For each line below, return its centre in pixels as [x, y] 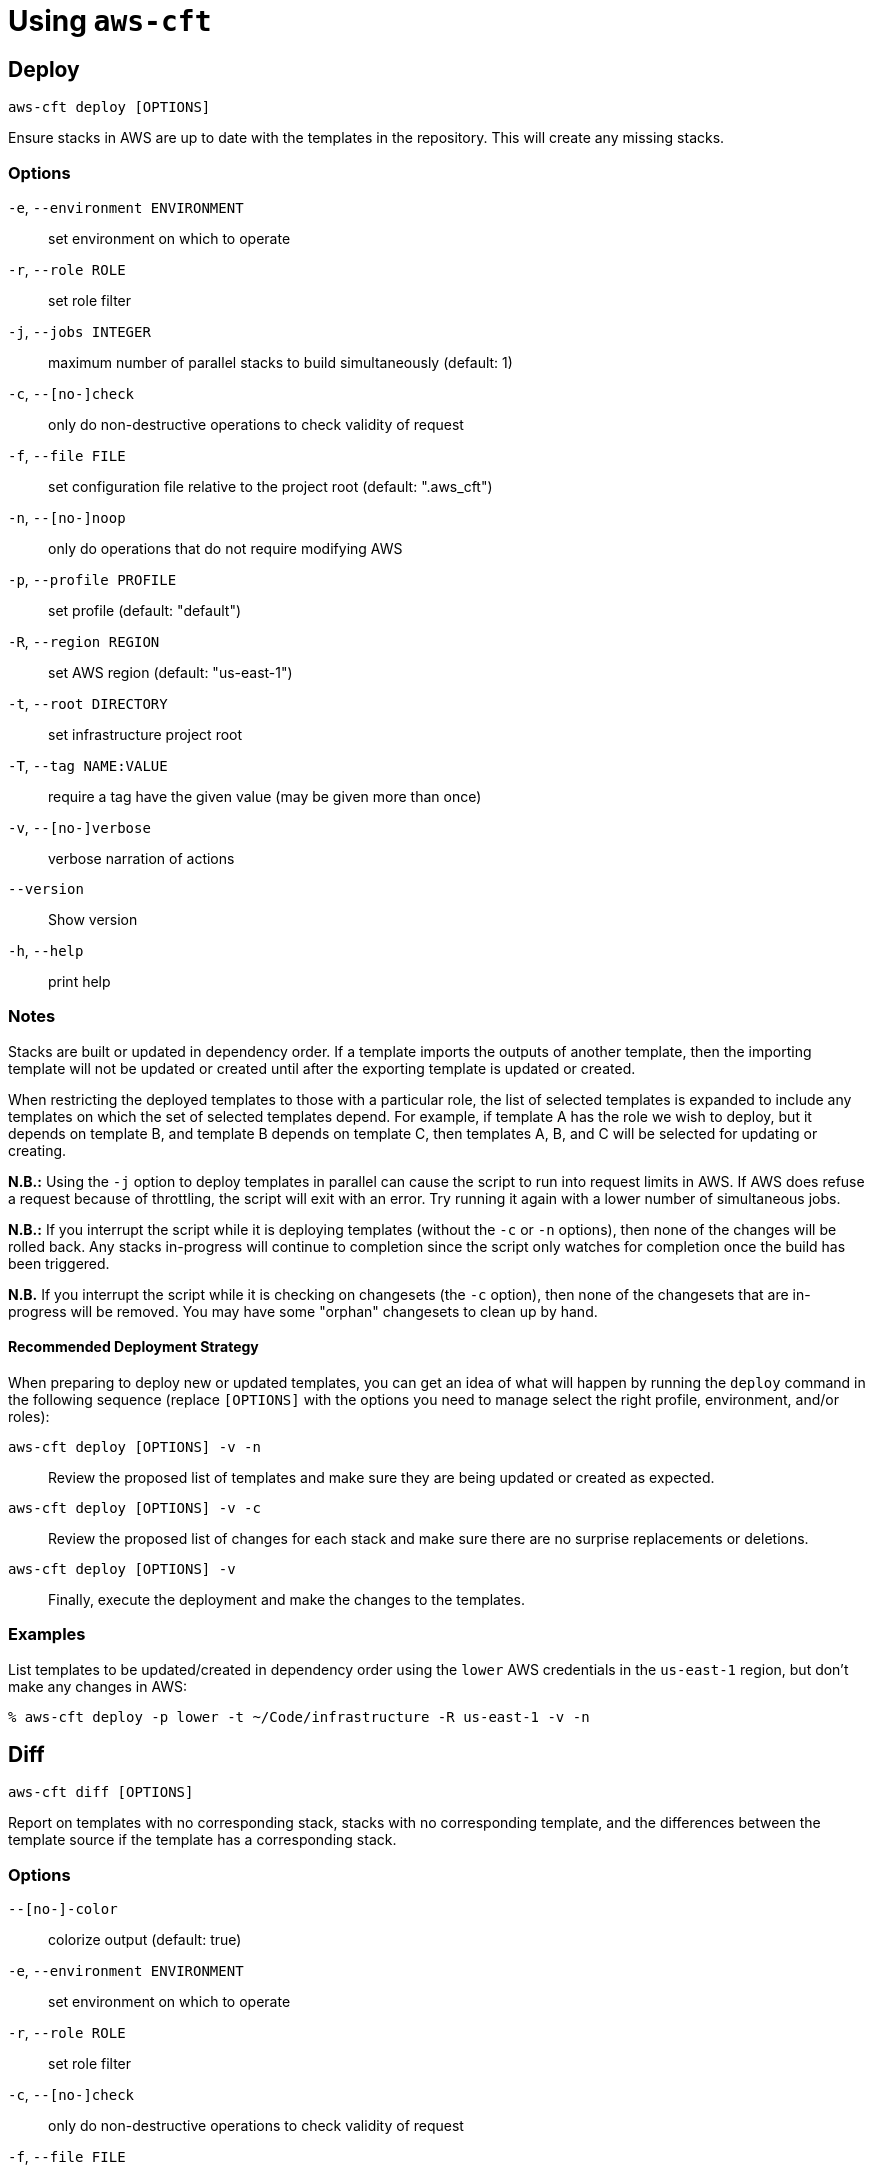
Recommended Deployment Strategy [133, 1347]
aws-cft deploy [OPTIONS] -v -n [134, 1446]
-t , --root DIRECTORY [88, 703]
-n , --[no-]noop [67, 517]
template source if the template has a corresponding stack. [202, 1840]
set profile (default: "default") [145, 610]
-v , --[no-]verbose [79, 827]
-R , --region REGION [84, 641]
